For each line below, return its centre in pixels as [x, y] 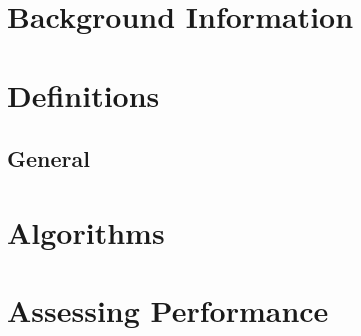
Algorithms [86, 231]
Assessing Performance [168, 310]
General [48, 158]
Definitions [83, 94]
